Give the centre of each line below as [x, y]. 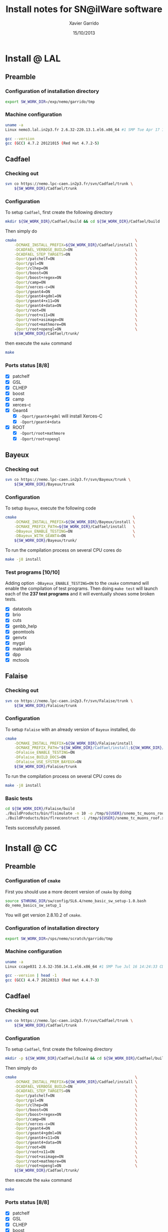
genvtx [19, 637]
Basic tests [19, 798]
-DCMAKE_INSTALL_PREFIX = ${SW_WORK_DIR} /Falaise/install [74, 743]
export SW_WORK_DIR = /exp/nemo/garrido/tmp [50, 101]
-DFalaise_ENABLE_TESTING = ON [44, 753]
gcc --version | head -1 [31, 976]
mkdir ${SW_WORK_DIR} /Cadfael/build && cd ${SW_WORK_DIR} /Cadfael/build [82, 222]
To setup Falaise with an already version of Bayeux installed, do [70, 729]
